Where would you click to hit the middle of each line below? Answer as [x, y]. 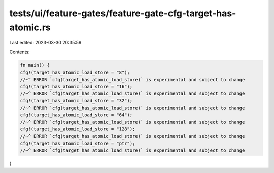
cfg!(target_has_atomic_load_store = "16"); [76, 86]
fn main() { [35, 65]
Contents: [20, 52]
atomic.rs [30, 27]
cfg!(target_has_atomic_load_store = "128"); [78, 129]
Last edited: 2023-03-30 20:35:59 [45, 43]
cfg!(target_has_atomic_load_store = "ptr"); [78, 144]
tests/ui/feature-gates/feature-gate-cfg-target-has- [123, 13]
